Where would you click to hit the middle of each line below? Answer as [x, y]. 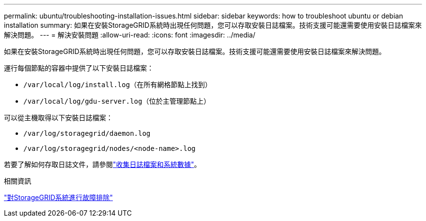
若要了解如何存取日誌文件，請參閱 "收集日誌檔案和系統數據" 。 [103, 164]
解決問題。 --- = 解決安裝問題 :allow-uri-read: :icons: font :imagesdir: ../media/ [130, 35]
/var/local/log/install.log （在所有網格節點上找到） [118, 84]
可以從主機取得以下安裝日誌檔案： [58, 118]
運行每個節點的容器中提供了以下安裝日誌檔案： [79, 68]
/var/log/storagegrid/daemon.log [87, 133]
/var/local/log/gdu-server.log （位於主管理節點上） [117, 101]
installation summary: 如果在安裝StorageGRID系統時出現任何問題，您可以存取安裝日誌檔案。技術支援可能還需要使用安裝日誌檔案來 [213, 25]
